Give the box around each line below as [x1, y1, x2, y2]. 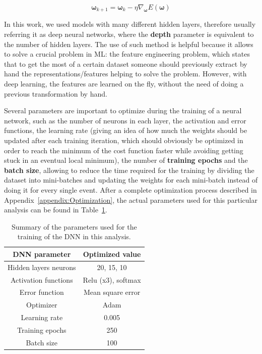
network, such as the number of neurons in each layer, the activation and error [4, 115, 246, 125]
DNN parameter [13, 248, 71, 259]
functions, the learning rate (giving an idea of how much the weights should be [4, 125, 247, 136]
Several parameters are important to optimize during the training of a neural [4, 105, 242, 116]
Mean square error [83, 287, 141, 297]
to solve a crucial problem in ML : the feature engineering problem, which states [4, 49, 250, 59]
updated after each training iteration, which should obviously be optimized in [4, 135, 243, 145]
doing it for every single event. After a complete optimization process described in [4, 184, 257, 195]
